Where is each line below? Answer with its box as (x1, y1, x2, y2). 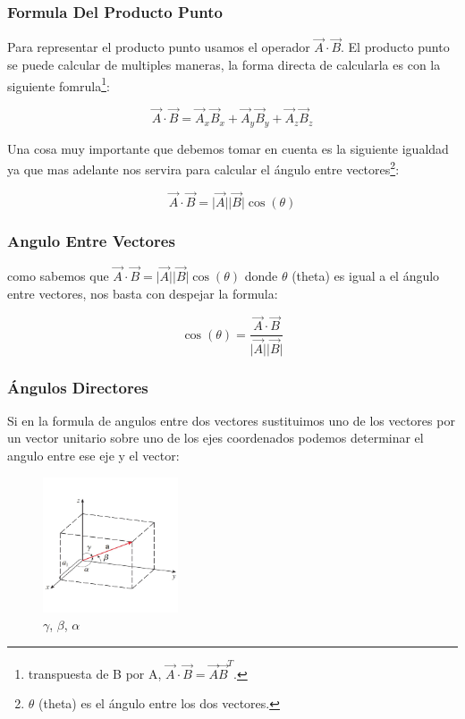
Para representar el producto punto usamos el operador (7, 38, 310, 56)
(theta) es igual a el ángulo (292, 266, 440, 285)
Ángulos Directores (7, 376, 148, 398)
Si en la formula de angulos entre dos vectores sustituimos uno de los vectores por (7, 410, 455, 429)
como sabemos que (7, 266, 109, 285)
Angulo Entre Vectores (7, 229, 175, 251)
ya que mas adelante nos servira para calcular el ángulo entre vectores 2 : (7, 157, 400, 178)
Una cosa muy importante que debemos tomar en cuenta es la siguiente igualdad (7, 139, 449, 157)
